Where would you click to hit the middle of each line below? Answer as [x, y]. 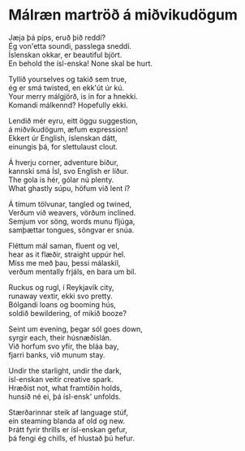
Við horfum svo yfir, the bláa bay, [64, 346]
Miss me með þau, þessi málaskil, [64, 262]
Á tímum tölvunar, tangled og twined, [70, 204]
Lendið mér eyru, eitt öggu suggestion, [73, 120]
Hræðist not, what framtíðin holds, [65, 388]
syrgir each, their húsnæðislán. [60, 337]
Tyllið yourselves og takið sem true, [68, 79]
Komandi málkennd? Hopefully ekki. [68, 105]
